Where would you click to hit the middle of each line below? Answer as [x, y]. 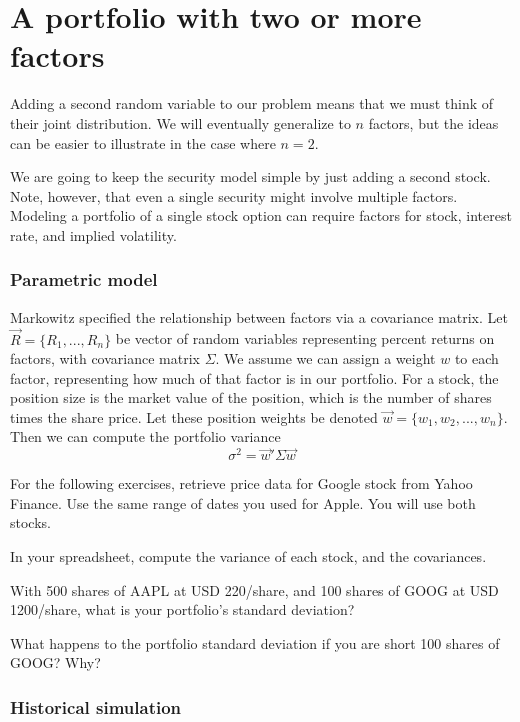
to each [476, 358]
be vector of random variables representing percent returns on [305, 338]
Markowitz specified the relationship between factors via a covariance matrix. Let [259, 316]
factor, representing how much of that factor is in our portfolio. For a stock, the [254, 377]
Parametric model [84, 279]
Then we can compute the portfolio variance [145, 436]
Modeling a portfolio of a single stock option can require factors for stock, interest [261, 215]
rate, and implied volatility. [93, 234]
